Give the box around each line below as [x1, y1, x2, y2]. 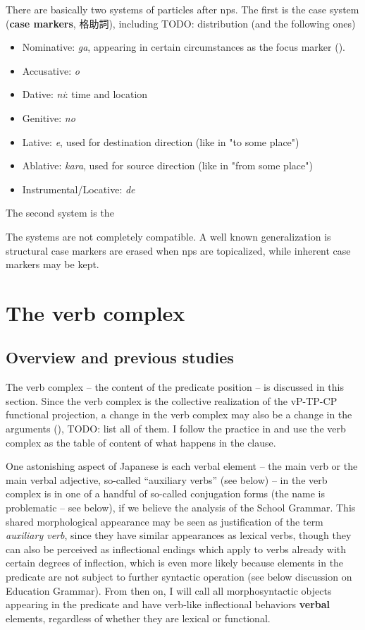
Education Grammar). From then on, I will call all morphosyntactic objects [6, 583, 332, 598]
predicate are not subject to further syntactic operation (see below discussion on [6, 569, 352, 584]
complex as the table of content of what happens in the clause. [6, 435, 276, 449]
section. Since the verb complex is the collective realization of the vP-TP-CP [6, 393, 338, 408]
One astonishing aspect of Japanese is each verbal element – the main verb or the [6, 459, 358, 473]
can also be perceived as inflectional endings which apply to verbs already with [6, 541, 347, 556]
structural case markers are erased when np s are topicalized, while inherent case [6, 243, 351, 258]
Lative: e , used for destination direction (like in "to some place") [22, 134, 299, 149]
